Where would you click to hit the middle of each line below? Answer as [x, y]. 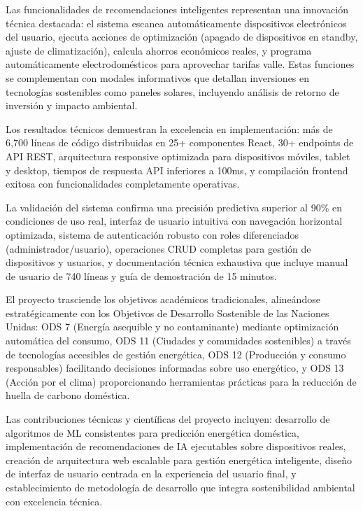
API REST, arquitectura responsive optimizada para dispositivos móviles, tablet [178, 156]
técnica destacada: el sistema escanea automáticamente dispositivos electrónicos [176, 23]
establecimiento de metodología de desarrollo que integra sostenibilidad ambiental [180, 487]
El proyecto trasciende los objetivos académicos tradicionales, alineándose [163, 299]
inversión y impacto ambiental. [72, 105]
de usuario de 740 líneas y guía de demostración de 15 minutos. [141, 275]
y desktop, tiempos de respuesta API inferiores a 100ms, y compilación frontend [177, 170]
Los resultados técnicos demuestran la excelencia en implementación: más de [169, 128]
